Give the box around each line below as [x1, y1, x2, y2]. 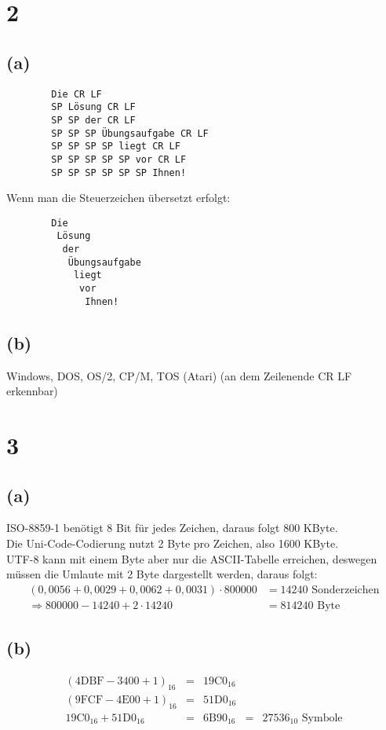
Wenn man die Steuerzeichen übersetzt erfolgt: [6, 189, 231, 206]
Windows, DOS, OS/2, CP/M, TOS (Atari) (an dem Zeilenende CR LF [6, 367, 352, 383]
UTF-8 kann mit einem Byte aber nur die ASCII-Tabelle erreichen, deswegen [6, 550, 377, 567]
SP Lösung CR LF [51, 101, 136, 113]
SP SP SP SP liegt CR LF [51, 141, 180, 152]
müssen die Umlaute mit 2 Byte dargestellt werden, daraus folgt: [6, 566, 318, 582]
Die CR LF [51, 88, 102, 100]
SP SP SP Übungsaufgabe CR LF [51, 127, 209, 139]
